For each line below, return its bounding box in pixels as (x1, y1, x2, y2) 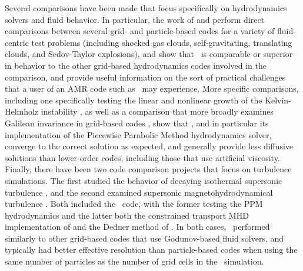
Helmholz (5, 105, 39, 118)
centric (5, 36, 29, 48)
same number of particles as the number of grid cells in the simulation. (5, 255, 264, 267)
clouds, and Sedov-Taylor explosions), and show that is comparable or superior (5, 48, 293, 60)
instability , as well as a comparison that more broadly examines (41, 105, 274, 118)
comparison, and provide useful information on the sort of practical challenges (5, 71, 286, 83)
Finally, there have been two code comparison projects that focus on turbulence (5, 163, 292, 175)
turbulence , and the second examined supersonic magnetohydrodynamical (5, 186, 273, 198)
